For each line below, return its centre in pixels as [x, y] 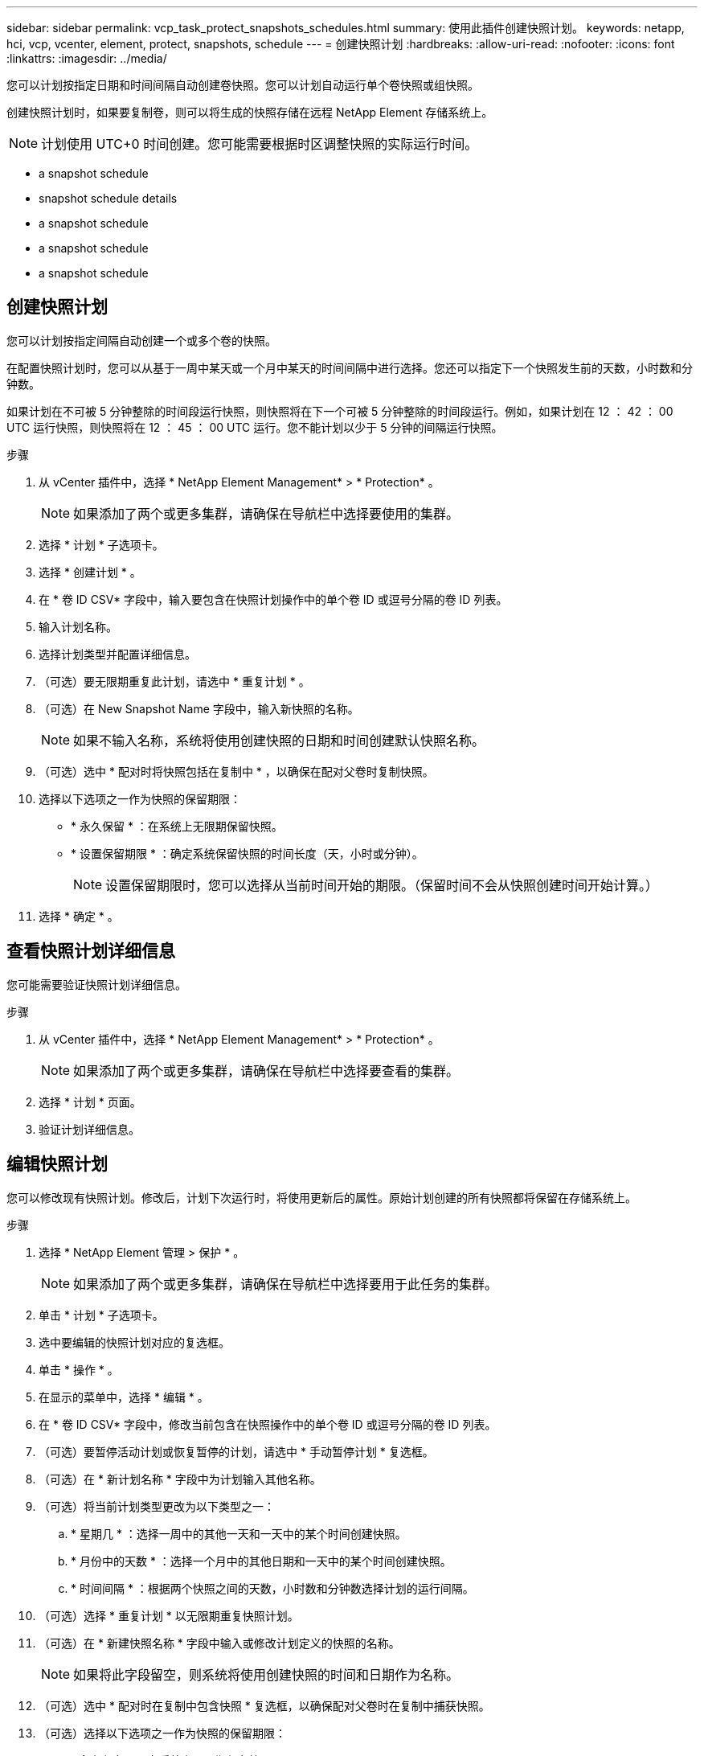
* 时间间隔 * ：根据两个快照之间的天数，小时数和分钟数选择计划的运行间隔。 [272, 1588]
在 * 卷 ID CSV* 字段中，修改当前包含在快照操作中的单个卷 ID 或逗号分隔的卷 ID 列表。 [268, 1424]
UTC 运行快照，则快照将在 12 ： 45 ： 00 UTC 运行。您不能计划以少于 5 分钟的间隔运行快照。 [255, 427]
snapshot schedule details [108, 198]
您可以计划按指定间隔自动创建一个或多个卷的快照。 [141, 340]
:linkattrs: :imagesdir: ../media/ [87, 58]
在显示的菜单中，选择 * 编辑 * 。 [124, 1397]
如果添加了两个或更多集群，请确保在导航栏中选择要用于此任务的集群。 [286, 1284]
